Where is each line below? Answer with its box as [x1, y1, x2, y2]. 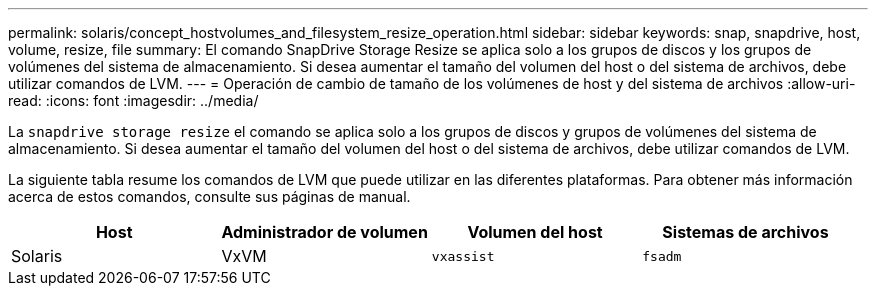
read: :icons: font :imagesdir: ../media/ [8, 92, 259, 109]
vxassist [431, 248, 495, 264]
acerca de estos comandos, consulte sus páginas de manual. [8, 188, 411, 205]
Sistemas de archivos [662, 222, 829, 242]
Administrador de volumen [221, 222, 428, 242]
